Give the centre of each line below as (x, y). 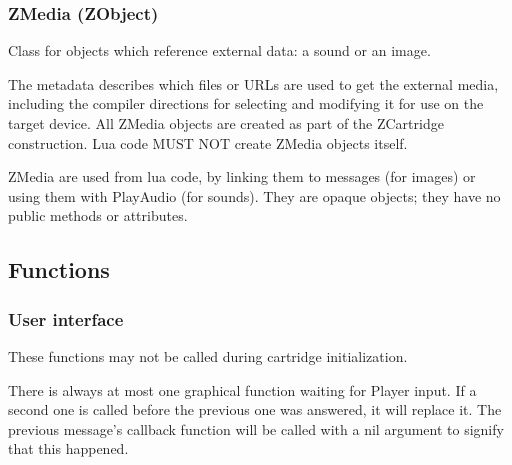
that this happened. (68, 448)
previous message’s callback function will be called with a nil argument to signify (256, 428)
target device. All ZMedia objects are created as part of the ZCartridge (226, 123)
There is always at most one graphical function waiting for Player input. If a (242, 389)
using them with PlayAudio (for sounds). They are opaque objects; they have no (254, 195)
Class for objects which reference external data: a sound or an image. (219, 50)
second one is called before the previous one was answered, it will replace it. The (255, 409)
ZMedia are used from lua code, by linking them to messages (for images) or (242, 176)
